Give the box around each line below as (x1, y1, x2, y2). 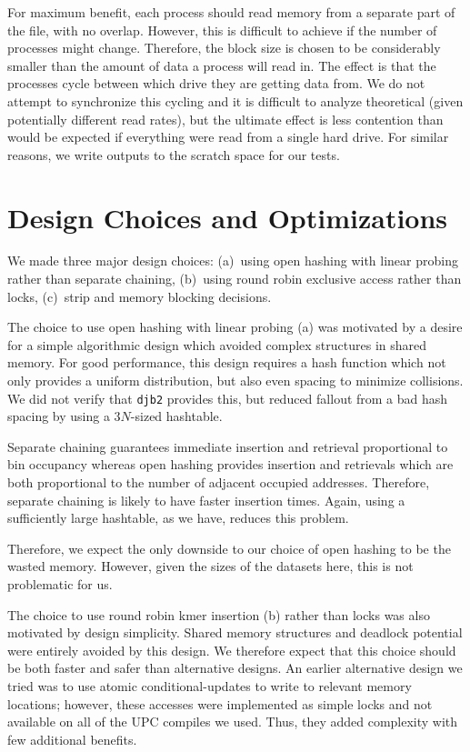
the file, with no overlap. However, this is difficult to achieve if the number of (7, 20, 437, 39)
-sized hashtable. (130, 406, 223, 426)
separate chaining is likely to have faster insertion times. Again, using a (7, 490, 405, 509)
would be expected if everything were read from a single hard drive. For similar (7, 127, 449, 146)
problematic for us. (7, 575, 113, 594)
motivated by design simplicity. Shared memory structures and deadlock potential (7, 623, 463, 642)
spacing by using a (7, 406, 110, 426)
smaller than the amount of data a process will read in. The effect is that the (7, 55, 436, 75)
